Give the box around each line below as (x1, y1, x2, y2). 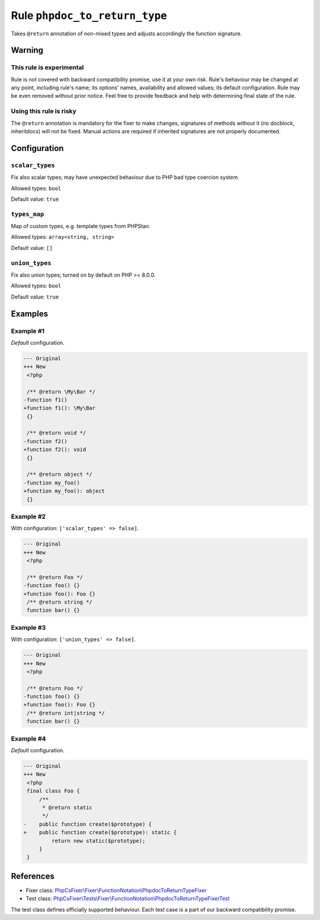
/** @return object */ (27, 471, 93, 478)
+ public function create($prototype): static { (23, 829, 177, 836)
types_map (11, 210, 44, 218)
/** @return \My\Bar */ (27, 388, 96, 395)
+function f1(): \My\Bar (23, 405, 96, 412)
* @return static (42, 804, 93, 811)
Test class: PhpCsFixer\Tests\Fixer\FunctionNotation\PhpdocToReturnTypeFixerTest (25, 895, 231, 902)
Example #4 (11, 735, 46, 743)
